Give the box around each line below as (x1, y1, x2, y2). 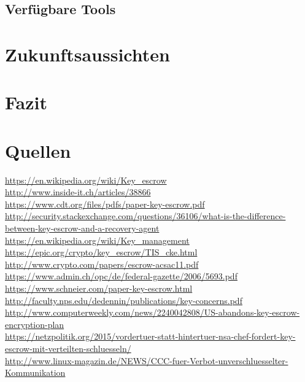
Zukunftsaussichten (5, 41, 170, 66)
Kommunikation (5, 366, 66, 379)
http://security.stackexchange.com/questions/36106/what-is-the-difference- (5, 209, 286, 222)
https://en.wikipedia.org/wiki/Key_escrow (5, 173, 167, 186)
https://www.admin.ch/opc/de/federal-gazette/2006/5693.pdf (5, 270, 237, 283)
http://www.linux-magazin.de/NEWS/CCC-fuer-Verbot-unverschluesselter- (5, 354, 288, 367)
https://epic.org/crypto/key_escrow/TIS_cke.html (5, 246, 198, 259)
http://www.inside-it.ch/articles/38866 (5, 185, 151, 198)
